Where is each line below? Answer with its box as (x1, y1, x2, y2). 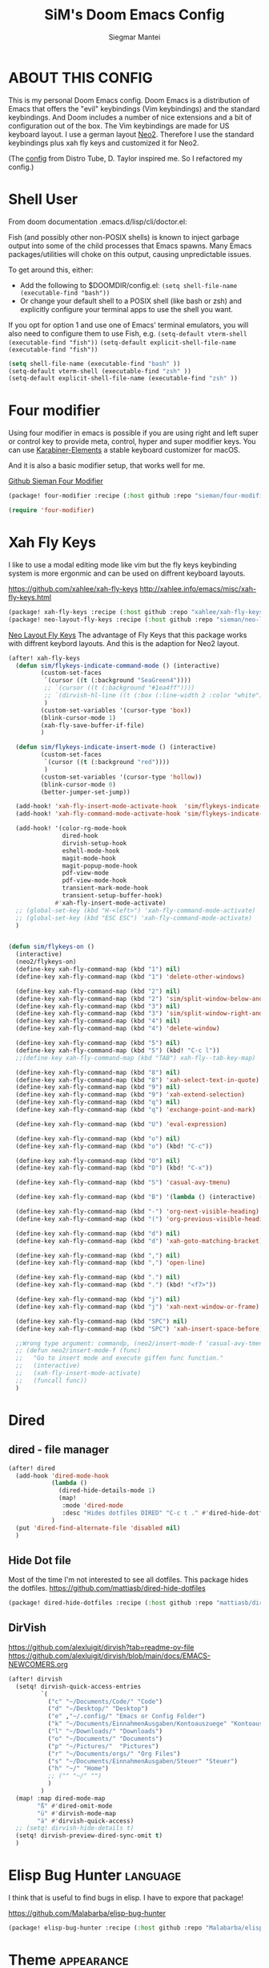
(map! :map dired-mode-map (15, 1794, 106, 1803)
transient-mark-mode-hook (62, 884, 149, 893)
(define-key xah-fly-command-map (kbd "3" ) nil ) (15, 1002, 181, 1010)
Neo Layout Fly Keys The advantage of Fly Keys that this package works (8, 630, 247, 640)
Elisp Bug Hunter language (8, 1866, 182, 1885)
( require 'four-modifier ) (8, 506, 94, 514)
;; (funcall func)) (15, 1376, 88, 1385)
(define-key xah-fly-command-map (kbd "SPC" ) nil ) (15, 1317, 188, 1325)
